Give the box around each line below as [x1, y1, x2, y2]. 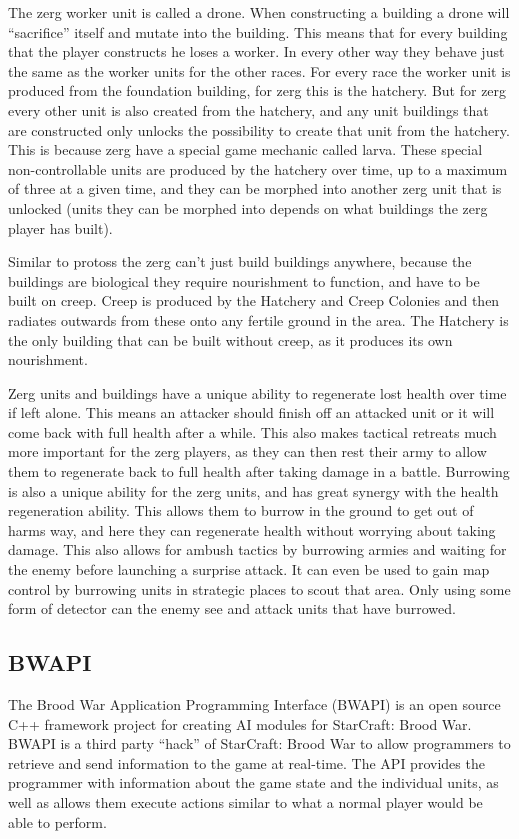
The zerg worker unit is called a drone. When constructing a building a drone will [8, 2, 510, 22]
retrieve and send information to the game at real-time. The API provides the [8, 752, 485, 773]
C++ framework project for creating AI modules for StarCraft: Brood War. [8, 713, 472, 734]
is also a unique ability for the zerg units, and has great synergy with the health [8, 480, 499, 501]
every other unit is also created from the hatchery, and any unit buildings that [8, 99, 489, 120]
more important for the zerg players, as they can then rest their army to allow [8, 441, 487, 462]
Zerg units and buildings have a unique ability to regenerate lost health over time [8, 382, 507, 403]
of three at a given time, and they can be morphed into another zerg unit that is [8, 178, 502, 199]
